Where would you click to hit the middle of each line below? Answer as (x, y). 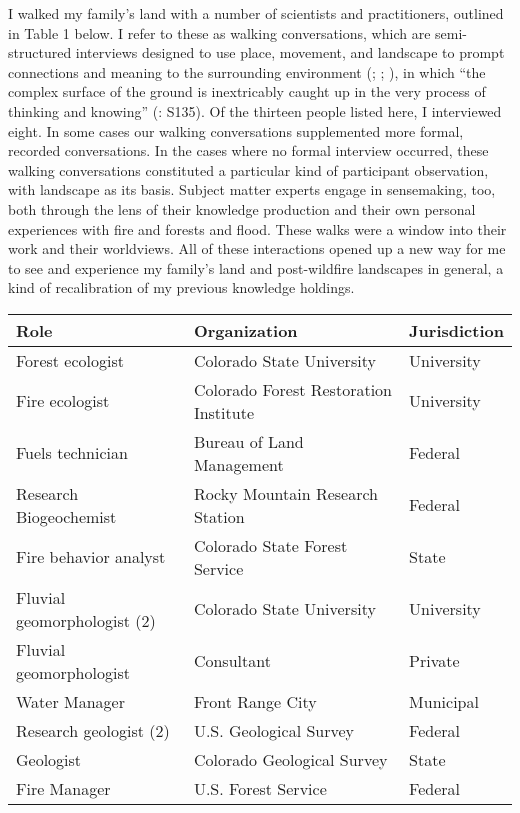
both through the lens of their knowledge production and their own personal (242, 208)
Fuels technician (72, 453)
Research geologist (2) (93, 730)
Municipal (444, 701)
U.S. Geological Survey (274, 730)
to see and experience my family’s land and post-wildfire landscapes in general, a (256, 267)
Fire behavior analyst (91, 557)
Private (434, 661)
